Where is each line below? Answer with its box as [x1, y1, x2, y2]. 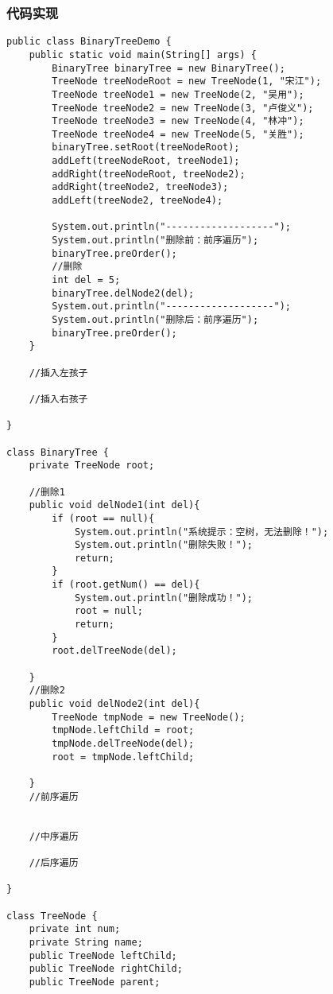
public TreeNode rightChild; [29, 963, 183, 975]
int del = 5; [52, 274, 121, 286]
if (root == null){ [52, 512, 155, 524]
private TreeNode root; [29, 460, 155, 472]
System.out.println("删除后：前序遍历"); [52, 314, 259, 325]
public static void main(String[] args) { [29, 49, 257, 60]
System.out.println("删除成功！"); [74, 592, 254, 604]
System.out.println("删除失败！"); [74, 539, 254, 551]
